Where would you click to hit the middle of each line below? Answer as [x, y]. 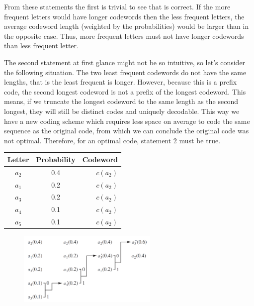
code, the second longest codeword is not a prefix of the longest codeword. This [125, 91]
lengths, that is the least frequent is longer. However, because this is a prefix [121, 82]
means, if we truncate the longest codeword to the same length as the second [121, 101]
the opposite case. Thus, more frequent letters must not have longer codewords [124, 36]
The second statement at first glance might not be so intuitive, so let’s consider [125, 62]
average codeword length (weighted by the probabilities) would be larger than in [127, 26]
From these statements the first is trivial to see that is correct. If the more [117, 6]
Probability [56, 159]
